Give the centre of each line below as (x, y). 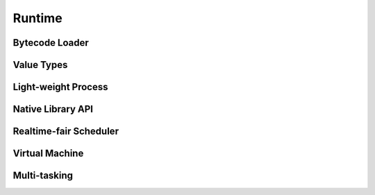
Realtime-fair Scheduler (66, 132)
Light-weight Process (60, 87)
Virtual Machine (48, 154)
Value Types (40, 65)
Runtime (37, 18)
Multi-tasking (43, 176)
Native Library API (53, 109)
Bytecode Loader (51, 43)
